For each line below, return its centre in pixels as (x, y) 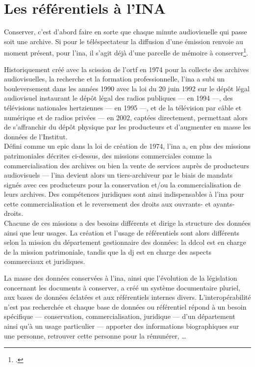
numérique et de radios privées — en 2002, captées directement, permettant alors (126, 117)
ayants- (224, 203)
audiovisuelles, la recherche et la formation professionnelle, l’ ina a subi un (115, 79)
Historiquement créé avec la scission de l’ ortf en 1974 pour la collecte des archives (127, 69)
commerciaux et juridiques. (45, 261)
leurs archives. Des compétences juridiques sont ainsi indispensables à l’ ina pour (124, 194)
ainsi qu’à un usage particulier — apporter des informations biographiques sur (122, 326)
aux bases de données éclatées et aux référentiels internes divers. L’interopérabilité (127, 297)
